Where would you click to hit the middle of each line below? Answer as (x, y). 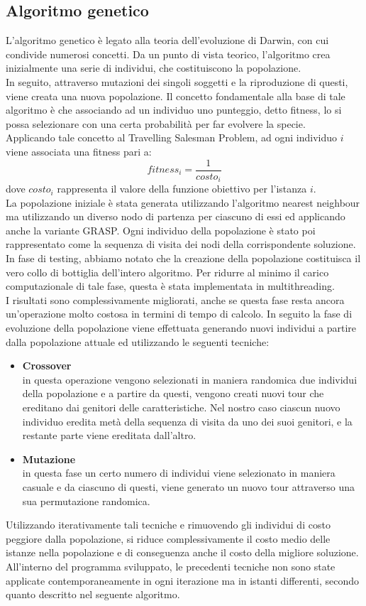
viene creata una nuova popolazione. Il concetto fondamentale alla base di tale (176, 96)
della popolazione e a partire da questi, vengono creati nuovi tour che (173, 393)
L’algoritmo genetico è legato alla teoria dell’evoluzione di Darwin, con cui (167, 40)
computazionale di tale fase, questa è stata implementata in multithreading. (170, 286)
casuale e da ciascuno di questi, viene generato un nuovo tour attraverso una (189, 486)
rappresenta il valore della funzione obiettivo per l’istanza (182, 189)
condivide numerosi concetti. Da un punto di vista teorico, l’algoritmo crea (168, 54)
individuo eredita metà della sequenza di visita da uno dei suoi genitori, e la (187, 421)
